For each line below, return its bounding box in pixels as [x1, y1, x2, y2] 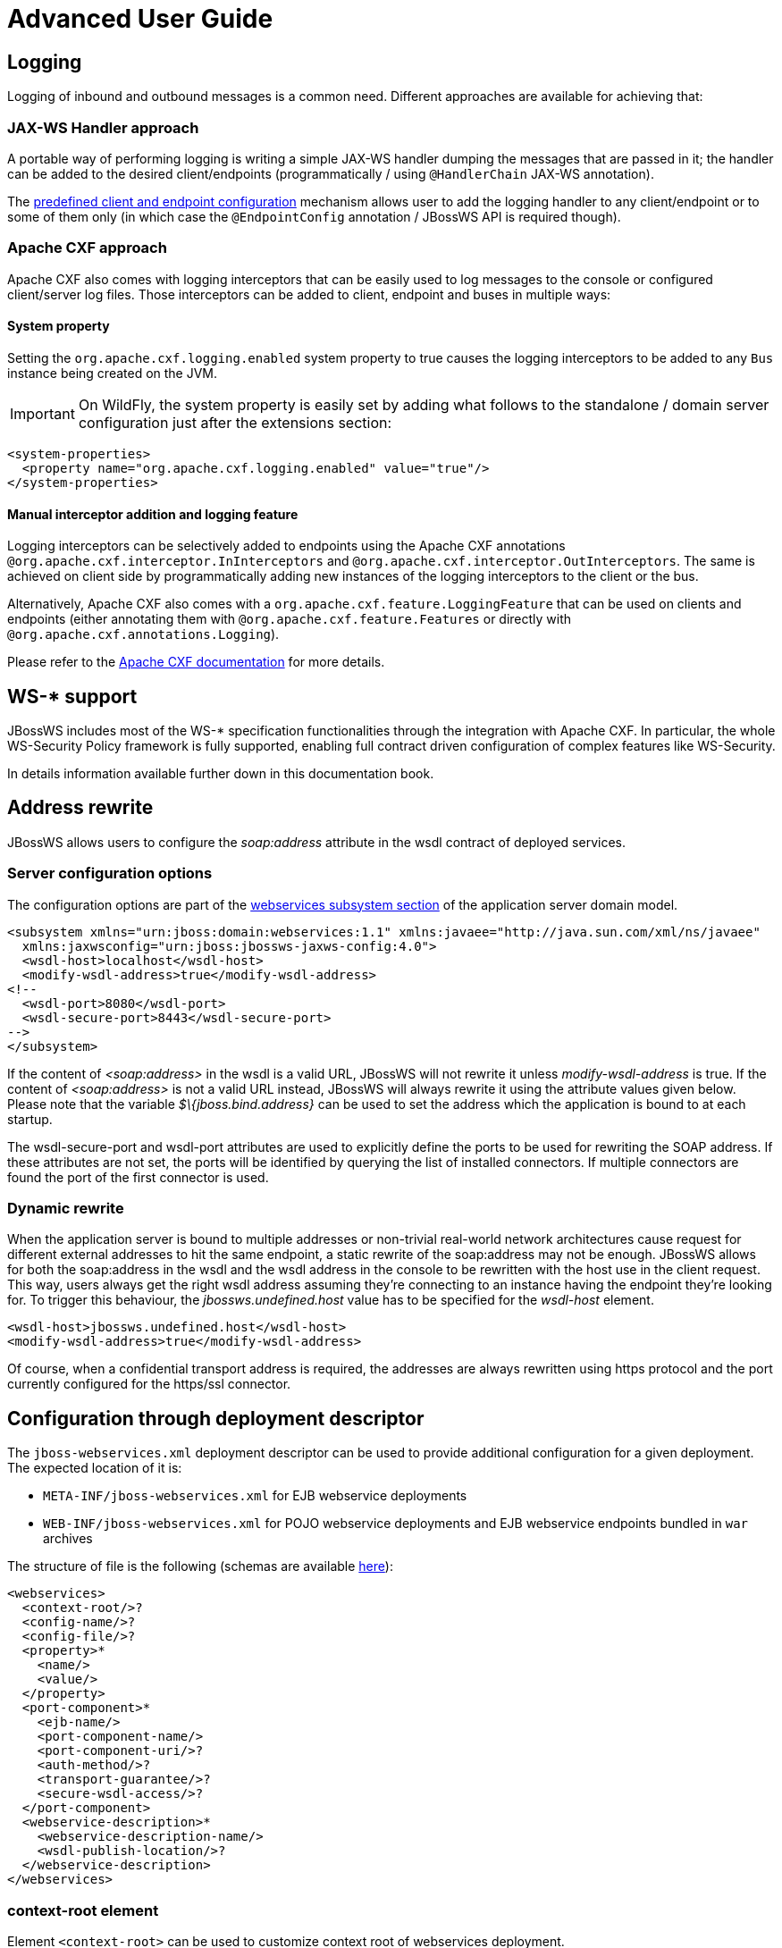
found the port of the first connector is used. [7, 1169, 269, 1185]
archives [43, 1531, 93, 1547]
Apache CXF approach [7, 239, 167, 257]
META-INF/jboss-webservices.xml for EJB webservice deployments [43, 1488, 467, 1504]
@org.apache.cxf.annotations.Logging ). [7, 626, 280, 642]
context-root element [7, 1901, 159, 1919]
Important [10, 404, 75, 423]
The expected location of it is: [7, 1460, 182, 1476]
